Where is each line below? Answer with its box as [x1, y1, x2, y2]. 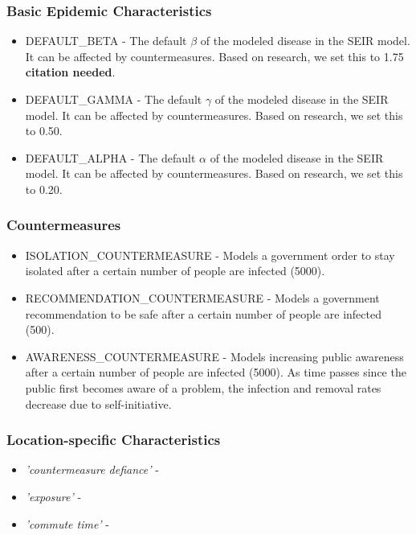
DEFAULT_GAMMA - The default [25, 91, 202, 107]
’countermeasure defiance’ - [25, 461, 159, 478]
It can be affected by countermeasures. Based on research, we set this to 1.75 [25, 47, 404, 64]
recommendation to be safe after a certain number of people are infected [25, 305, 381, 322]
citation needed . [25, 64, 116, 80]
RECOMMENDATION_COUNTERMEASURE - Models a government [25, 289, 380, 306]
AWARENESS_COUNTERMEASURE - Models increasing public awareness [25, 348, 404, 364]
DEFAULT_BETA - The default [25, 32, 187, 49]
